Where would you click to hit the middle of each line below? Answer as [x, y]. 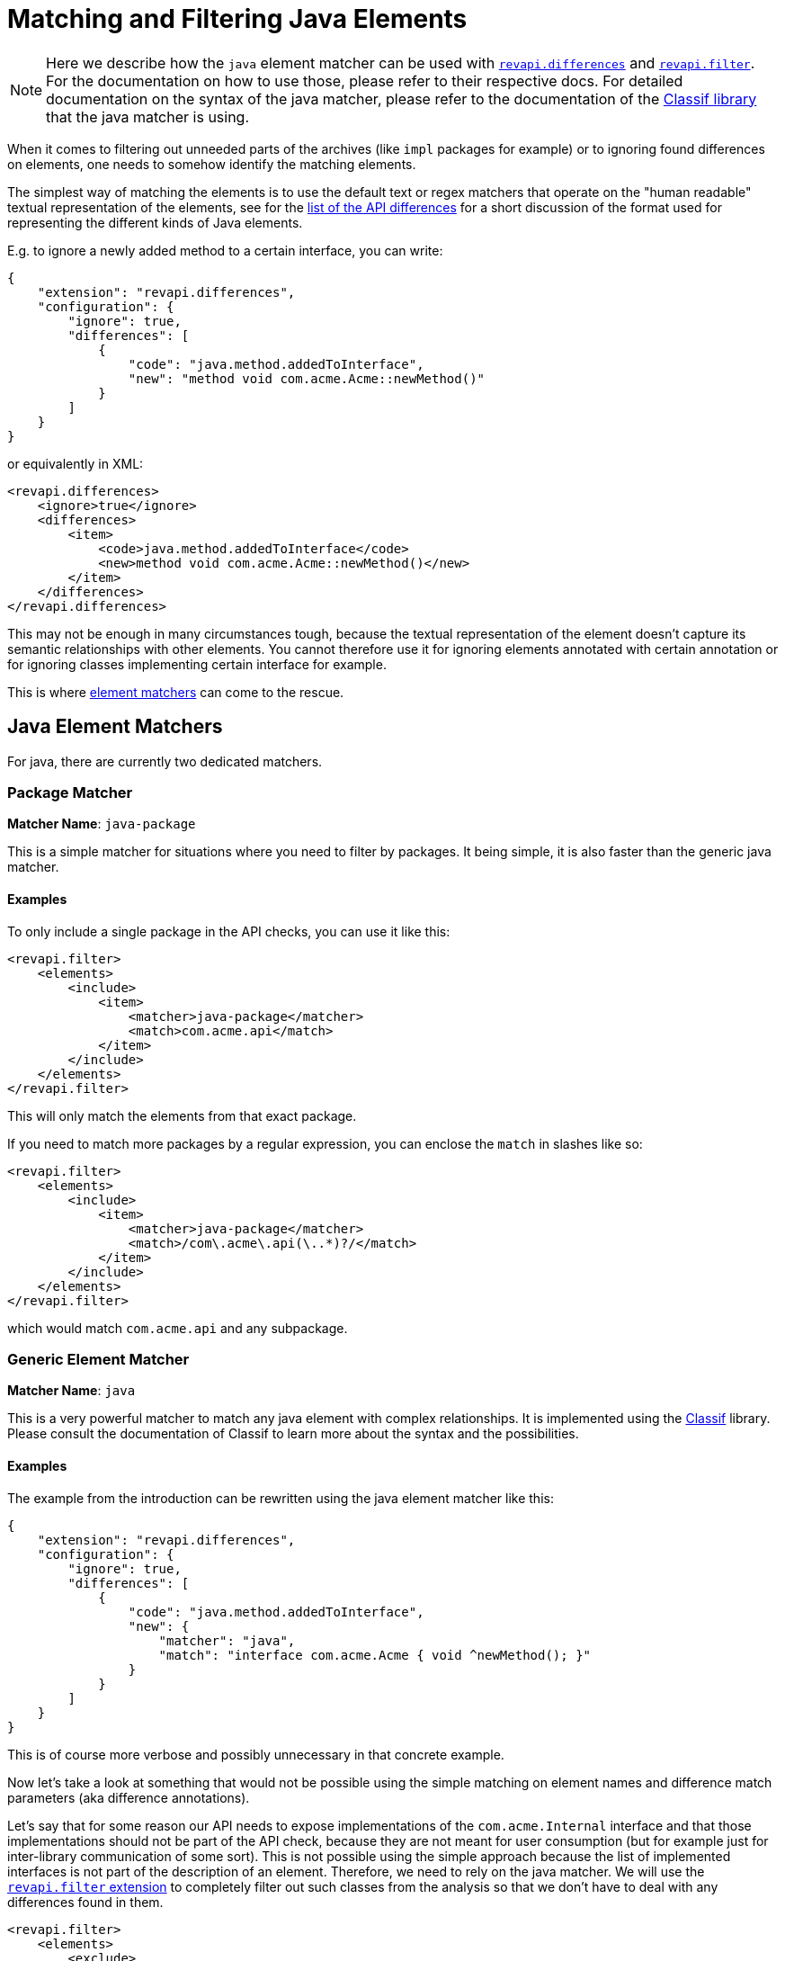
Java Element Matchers [115, 727]
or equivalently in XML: [76, 463]
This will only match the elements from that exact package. [182, 1115]
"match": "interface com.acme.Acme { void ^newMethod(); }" [375, 1655]
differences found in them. [85, 1902]
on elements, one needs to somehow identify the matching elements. [212, 164]
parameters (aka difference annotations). [129, 1797]
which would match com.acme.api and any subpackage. [178, 1328]
